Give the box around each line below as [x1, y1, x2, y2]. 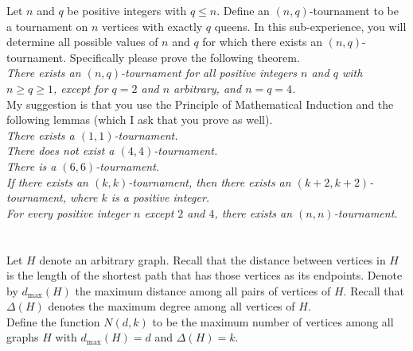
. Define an [216, 2, 270, 18]
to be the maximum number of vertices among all [152, 313, 394, 330]
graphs [6, 329, 39, 345]
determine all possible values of [6, 33, 158, 50]
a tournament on [6, 17, 88, 34]
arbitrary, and [173, 79, 242, 96]
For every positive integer [6, 204, 130, 221]
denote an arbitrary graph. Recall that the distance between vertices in [39, 251, 386, 268]
